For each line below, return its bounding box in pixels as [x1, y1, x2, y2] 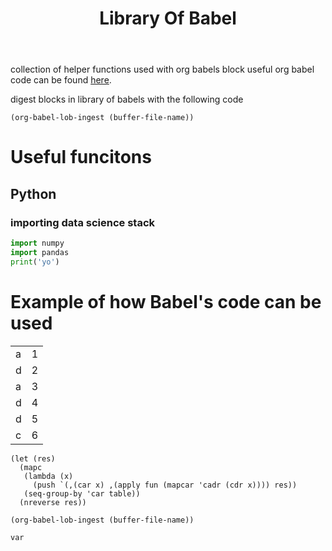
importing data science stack [10, 215, 156, 229]
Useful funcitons [10, 146, 152, 169]
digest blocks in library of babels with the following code [10, 93, 244, 106]
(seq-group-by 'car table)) [23, 488, 141, 499]
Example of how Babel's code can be [10, 290, 322, 313]
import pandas [10, 247, 70, 257]
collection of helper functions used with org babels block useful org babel [10, 63, 315, 76]
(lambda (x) [23, 471, 74, 481]
